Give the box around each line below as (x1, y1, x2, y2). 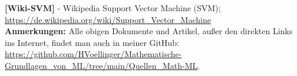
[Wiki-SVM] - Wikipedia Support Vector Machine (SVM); (5, 2, 221, 14)
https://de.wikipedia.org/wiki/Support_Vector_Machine (5, 13, 211, 25)
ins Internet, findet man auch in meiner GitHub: (5, 36, 179, 48)
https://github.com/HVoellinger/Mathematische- (5, 48, 182, 60)
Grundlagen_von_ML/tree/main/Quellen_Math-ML (5, 59, 198, 71)
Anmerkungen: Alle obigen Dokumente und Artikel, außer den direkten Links (5, 25, 293, 37)
